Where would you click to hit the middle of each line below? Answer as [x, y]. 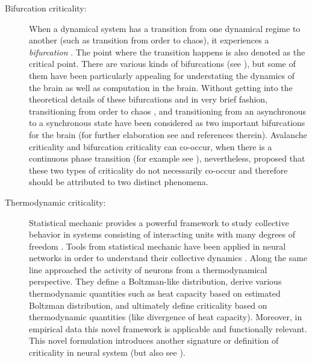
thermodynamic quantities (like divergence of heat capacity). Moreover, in [166, 317]
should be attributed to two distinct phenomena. [119, 182]
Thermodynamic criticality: [55, 202]
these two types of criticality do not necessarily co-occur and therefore [158, 170]
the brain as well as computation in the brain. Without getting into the [161, 87]
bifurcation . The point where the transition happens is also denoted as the [167, 52]
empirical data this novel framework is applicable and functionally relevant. [168, 328]
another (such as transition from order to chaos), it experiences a [149, 40]
